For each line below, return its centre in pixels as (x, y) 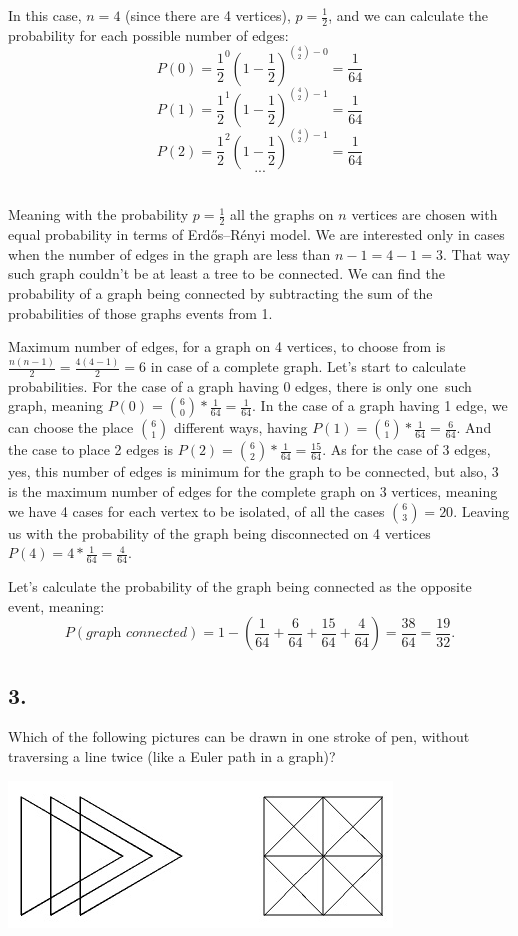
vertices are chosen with (424, 214)
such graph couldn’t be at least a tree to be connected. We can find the (226, 273)
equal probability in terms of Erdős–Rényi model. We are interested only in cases (256, 234)
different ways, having (240, 427)
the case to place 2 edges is (91, 449)
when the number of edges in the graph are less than (169, 253)
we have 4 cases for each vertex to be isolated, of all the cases (196, 510)
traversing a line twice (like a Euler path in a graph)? (172, 756)
